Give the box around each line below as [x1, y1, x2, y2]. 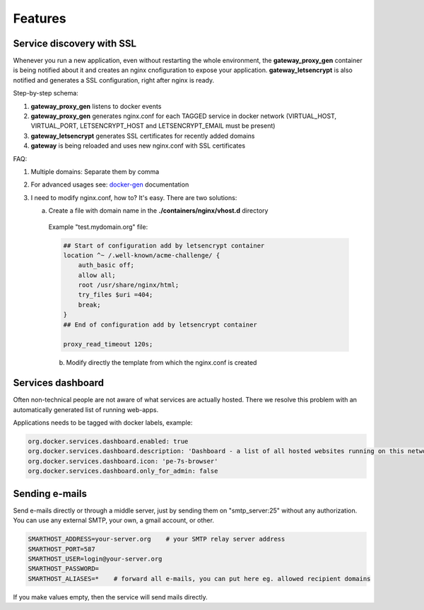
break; [78, 300, 101, 309]
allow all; [78, 271, 116, 279]
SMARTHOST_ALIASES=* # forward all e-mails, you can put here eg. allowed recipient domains [28, 575, 371, 582]
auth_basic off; [78, 262, 134, 269]
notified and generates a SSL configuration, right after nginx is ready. [13, 76, 215, 84]
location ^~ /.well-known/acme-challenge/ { [63, 251, 220, 259]
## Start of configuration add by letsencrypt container [63, 241, 265, 250]
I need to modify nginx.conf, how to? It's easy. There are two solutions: [30, 193, 237, 201]
